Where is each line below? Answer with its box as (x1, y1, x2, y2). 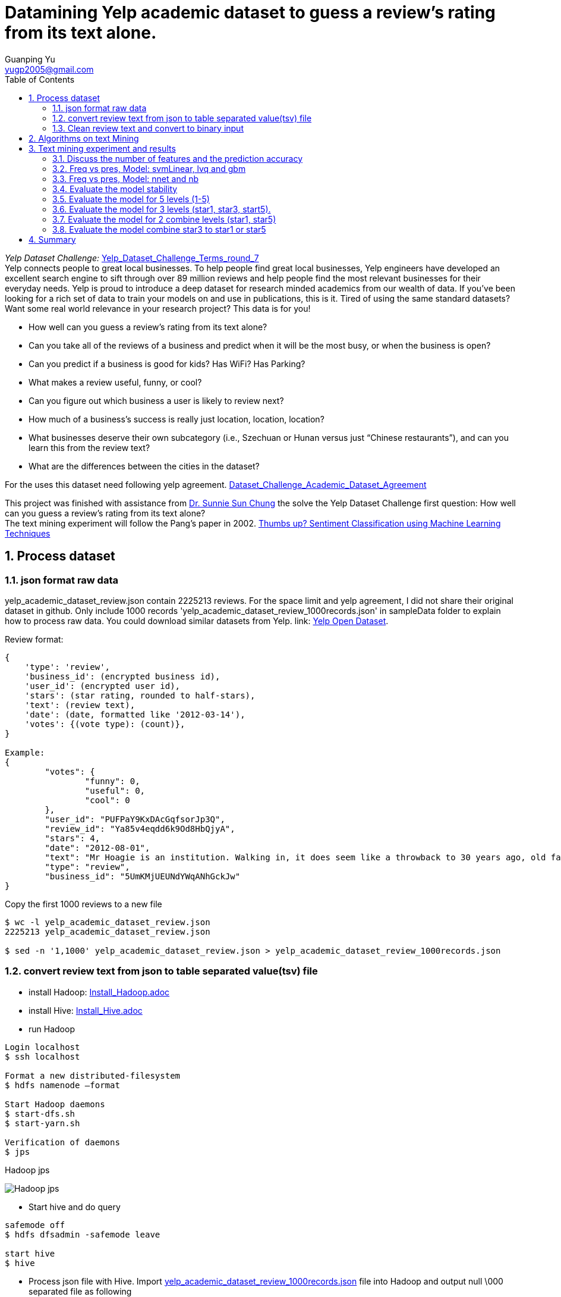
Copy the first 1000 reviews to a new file (5, 898, 162, 909)
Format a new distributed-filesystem (5, 1070, 181, 1080)
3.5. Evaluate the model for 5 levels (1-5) (52, 193, 210, 204)
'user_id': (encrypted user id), (24, 681, 181, 691)
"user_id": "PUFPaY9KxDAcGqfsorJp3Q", (45, 814, 225, 824)
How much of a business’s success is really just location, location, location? (29, 413, 324, 424)
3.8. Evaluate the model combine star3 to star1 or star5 (52, 224, 266, 234)
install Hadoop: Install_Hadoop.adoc (29, 986, 170, 997)
